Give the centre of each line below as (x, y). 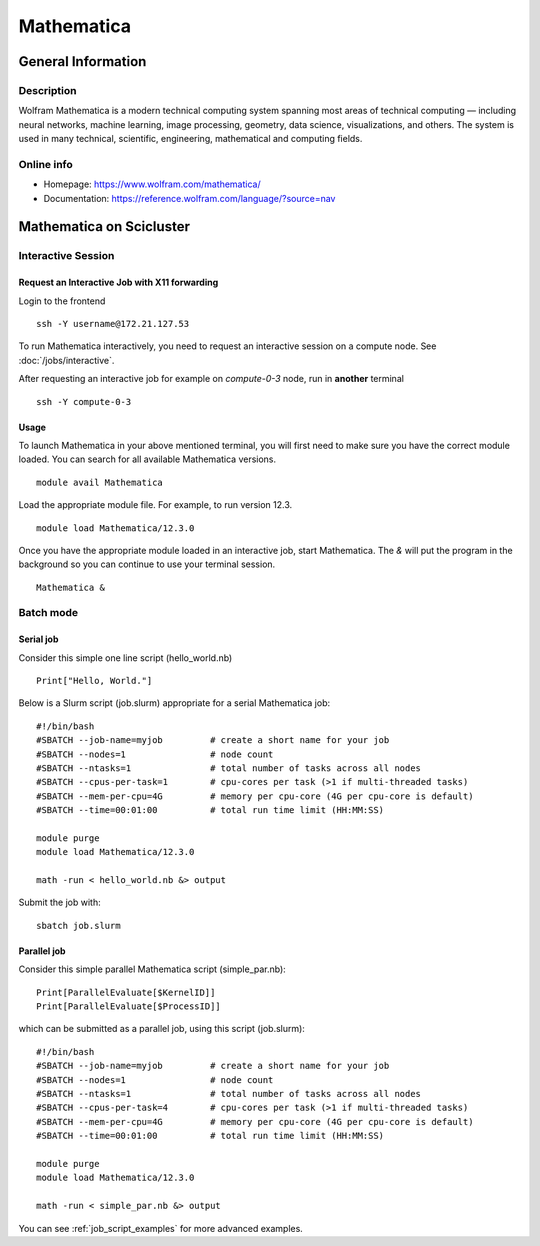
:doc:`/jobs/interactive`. (66, 360)
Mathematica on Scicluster (104, 226)
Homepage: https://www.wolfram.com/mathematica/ (152, 184)
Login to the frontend (62, 301)
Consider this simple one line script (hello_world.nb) (125, 657)
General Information (82, 61)
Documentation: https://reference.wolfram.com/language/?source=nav (189, 198)
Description (47, 90)
